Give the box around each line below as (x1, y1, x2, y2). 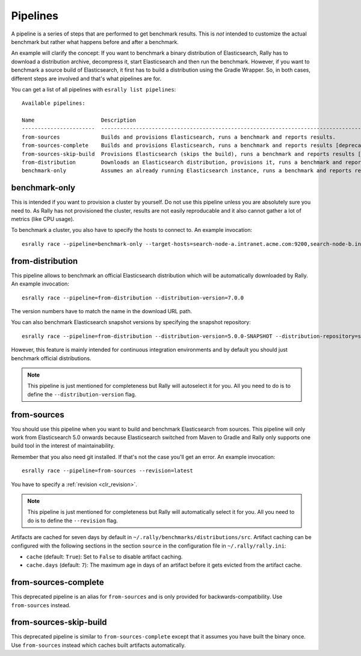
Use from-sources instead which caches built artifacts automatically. (11, 642, 186, 649)
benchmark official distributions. (11, 354, 91, 361)
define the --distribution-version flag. (27, 390, 137, 398)
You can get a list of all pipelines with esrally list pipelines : (11, 86, 176, 93)
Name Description (22, 117, 137, 123)
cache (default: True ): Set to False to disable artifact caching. (26, 553, 183, 560)
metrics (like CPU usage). (11, 216, 75, 223)
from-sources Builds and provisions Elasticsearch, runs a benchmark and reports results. (22, 133, 336, 140)
